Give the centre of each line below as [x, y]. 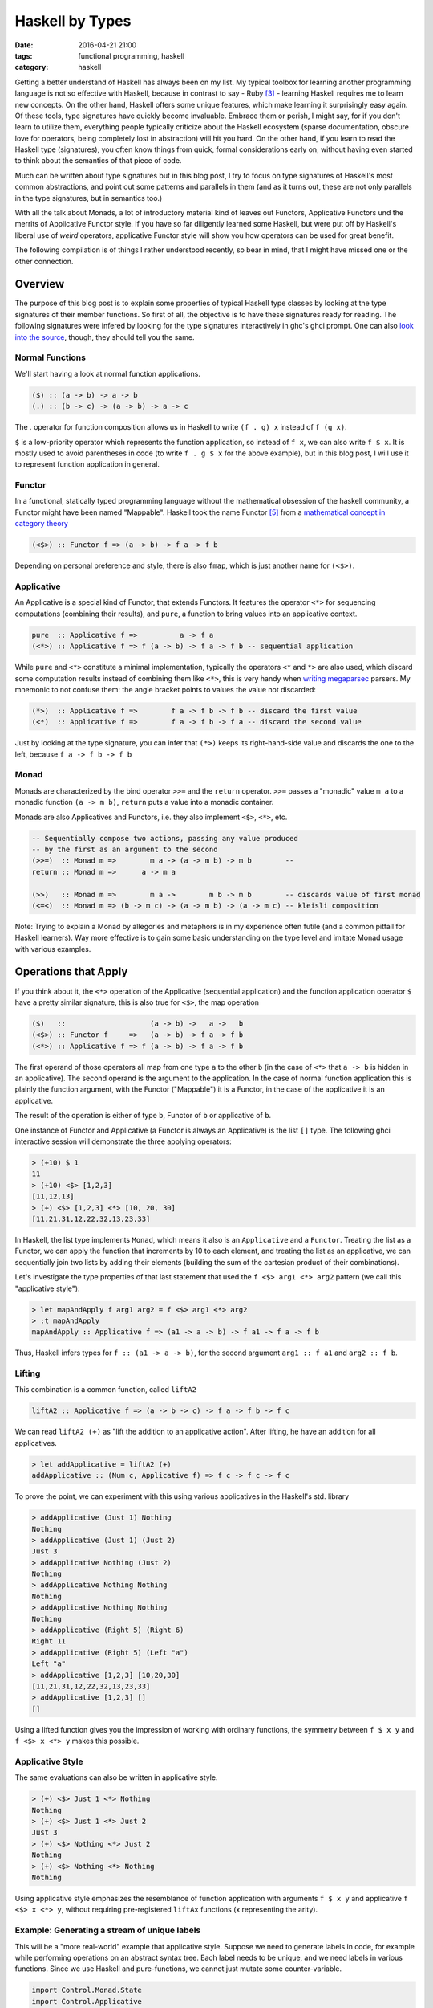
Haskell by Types [73, 21]
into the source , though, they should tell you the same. [105, 337]
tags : [24, 55]
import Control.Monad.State [87, 1990]
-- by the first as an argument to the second [125, 849]
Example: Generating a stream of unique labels [108, 1930]
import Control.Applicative [87, 2001]
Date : [24, 45]
